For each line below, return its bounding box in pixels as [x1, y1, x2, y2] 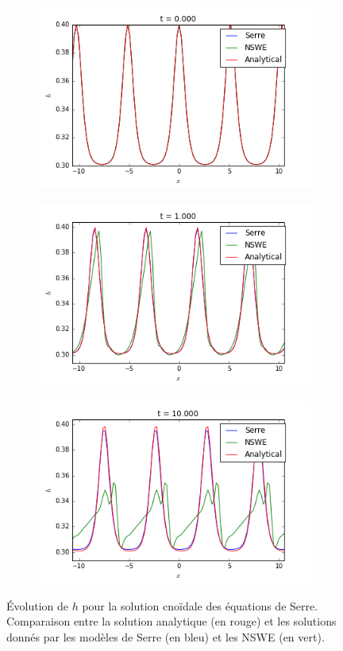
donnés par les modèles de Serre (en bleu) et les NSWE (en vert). [6, 628, 325, 645]
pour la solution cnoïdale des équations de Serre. [82, 597, 318, 614]
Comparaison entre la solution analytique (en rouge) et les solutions [6, 613, 337, 630]
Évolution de [6, 597, 68, 614]
